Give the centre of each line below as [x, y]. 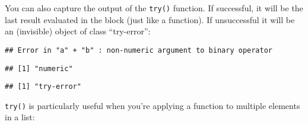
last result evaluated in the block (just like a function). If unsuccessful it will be [150, 19]
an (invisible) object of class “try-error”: [78, 31]
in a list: [20, 117]
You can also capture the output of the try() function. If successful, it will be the [154, 8]
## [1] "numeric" [39, 68]
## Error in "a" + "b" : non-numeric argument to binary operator [139, 50]
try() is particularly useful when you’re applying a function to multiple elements [153, 105]
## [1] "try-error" [43, 87]
